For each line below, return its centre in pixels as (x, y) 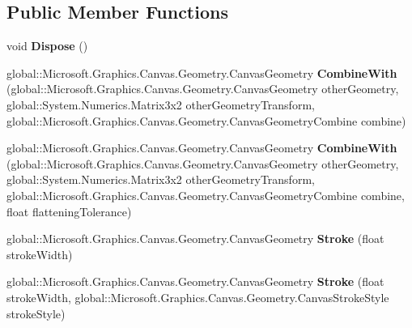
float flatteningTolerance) (69, 211)
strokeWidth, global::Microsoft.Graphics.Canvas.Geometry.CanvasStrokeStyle (198, 297)
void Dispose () (47, 46)
